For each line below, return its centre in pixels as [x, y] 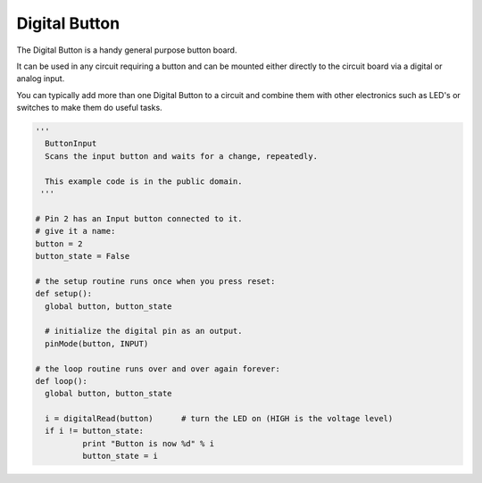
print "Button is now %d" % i [148, 443]
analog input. [41, 79]
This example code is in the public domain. [144, 181]
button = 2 [59, 244]
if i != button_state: [95, 431]
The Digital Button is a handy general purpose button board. [127, 50]
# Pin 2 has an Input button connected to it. [139, 218]
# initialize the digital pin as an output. [144, 331]
